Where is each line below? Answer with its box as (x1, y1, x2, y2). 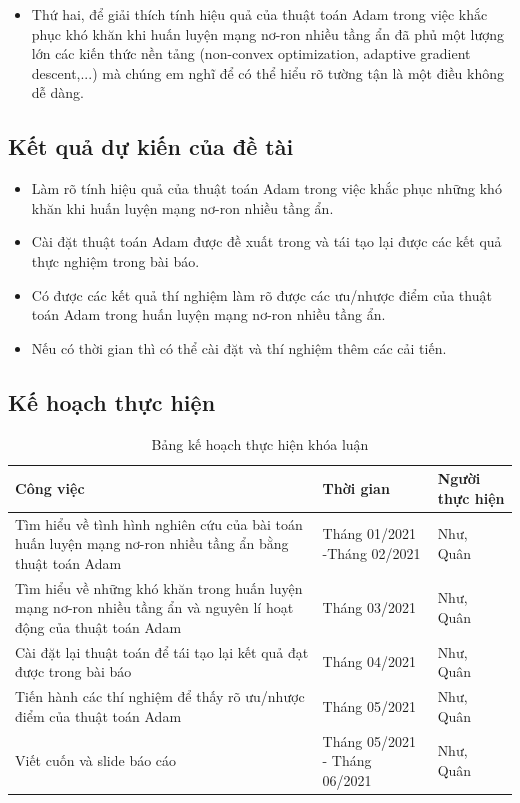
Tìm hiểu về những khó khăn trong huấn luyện (15, 577, 303, 598)
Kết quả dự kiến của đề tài (8, 131, 294, 162)
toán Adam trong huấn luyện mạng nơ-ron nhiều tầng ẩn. (31, 304, 386, 325)
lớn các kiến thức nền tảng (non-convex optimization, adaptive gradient (31, 43, 471, 64)
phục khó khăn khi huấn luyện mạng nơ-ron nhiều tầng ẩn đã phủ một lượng (31, 23, 505, 44)
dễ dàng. (31, 82, 84, 103)
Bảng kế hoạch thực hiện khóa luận (151, 433, 369, 454)
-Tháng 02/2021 (322, 542, 421, 563)
